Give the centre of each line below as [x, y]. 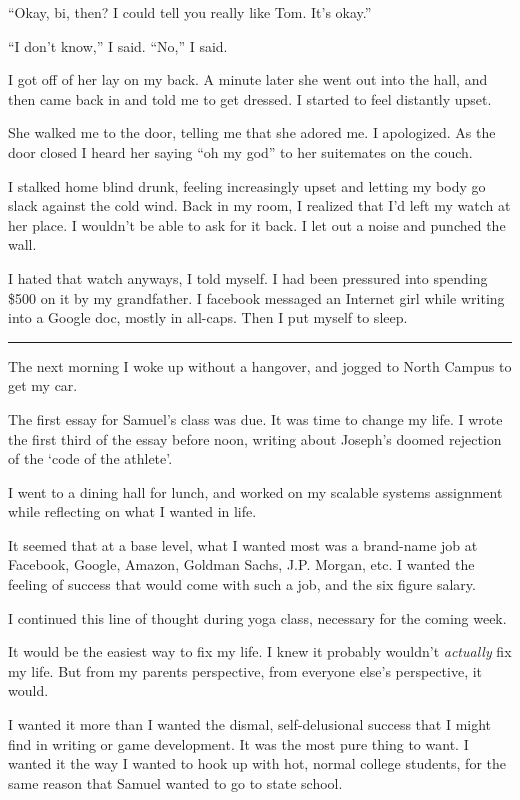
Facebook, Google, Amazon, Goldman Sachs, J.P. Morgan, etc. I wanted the [241, 564]
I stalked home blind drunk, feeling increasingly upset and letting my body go [247, 185]
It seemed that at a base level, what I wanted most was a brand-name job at [243, 544]
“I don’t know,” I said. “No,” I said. [118, 45]
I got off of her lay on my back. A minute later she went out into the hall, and [248, 79]
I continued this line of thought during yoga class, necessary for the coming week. [257, 617]
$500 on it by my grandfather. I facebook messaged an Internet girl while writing [256, 297]
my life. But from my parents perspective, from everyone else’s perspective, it [245, 670]
